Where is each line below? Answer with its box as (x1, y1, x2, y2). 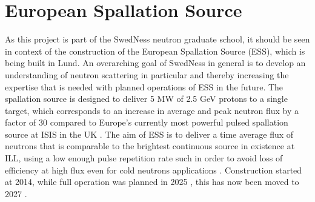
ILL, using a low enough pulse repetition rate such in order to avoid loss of (5, 152, 283, 164)
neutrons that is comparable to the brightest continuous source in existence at (5, 140, 295, 152)
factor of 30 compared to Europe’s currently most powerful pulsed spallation (5, 116, 288, 129)
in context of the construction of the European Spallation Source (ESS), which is (5, 44, 305, 57)
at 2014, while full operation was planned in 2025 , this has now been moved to (5, 175, 299, 188)
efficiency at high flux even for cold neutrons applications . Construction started (5, 163, 302, 176)
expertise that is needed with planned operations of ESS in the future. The (5, 80, 283, 93)
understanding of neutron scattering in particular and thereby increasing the (5, 68, 289, 81)
